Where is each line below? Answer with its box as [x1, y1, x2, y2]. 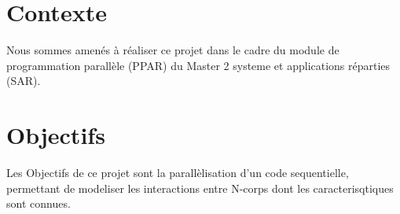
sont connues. [6, 195, 71, 212]
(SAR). [6, 72, 41, 89]
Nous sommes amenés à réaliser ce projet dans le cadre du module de [6, 42, 339, 58]
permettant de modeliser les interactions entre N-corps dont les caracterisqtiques [6, 179, 394, 196]
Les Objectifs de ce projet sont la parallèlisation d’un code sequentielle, [6, 164, 349, 181]
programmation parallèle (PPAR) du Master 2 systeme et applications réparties [6, 57, 391, 73]
